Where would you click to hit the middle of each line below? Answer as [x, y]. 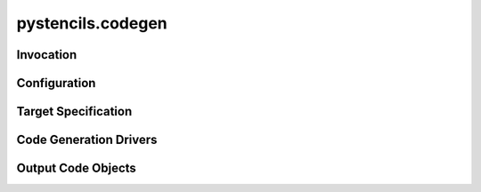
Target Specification [74, 112]
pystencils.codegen [92, 23]
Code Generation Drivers [87, 140]
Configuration [56, 83]
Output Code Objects [77, 168]
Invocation [47, 55]
